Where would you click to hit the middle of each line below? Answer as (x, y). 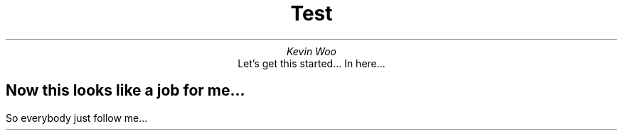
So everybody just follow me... (77, 118)
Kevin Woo (311, 51)
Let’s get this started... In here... (311, 63)
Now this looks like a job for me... (126, 91)
